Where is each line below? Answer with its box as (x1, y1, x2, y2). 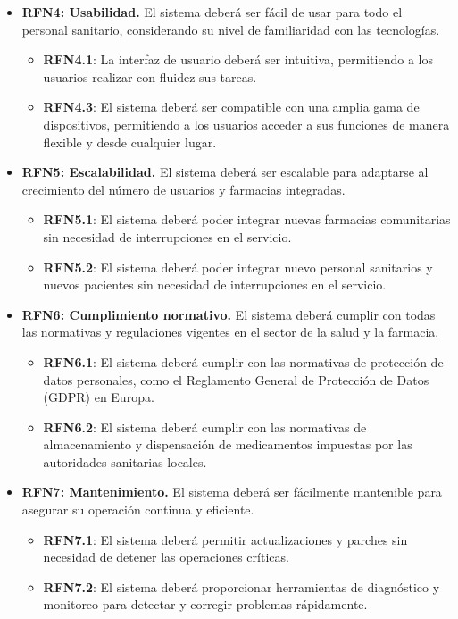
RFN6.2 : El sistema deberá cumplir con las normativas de (43, 417, 367, 436)
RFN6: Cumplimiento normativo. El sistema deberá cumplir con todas (21, 305, 436, 323)
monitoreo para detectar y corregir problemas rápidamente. (43, 595, 368, 614)
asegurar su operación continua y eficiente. (21, 500, 254, 519)
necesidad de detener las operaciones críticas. (43, 548, 289, 566)
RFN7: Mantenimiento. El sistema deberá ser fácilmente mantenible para (21, 482, 442, 501)
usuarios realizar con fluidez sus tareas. (43, 67, 257, 86)
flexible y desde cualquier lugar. (43, 132, 217, 151)
